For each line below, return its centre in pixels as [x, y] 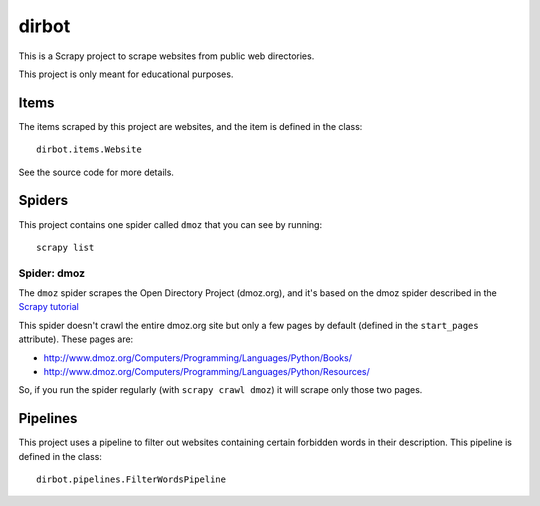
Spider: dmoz [51, 273]
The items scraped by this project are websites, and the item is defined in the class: [190, 126]
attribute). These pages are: [76, 339]
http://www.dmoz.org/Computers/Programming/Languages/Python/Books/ [197, 357]
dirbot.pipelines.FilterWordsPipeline [131, 479]
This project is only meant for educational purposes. [126, 74]
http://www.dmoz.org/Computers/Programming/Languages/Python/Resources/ [206, 372]
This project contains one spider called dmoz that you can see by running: [170, 224]
